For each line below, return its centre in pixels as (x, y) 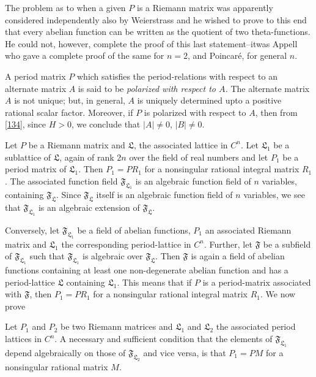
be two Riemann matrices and (117, 326)
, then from (276, 112)
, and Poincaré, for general (237, 55)
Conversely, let (32, 230)
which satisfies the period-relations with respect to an (177, 76)
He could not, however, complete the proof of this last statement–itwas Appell (151, 43)
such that (47, 256)
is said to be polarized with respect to (147, 88)
